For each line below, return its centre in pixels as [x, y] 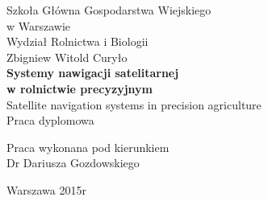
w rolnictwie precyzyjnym [80, 88]
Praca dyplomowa [50, 120]
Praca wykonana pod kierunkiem [88, 147]
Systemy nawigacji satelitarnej [93, 73]
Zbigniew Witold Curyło [67, 57]
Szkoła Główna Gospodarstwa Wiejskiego [109, 10]
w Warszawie [39, 25]
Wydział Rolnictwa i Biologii [77, 41]
